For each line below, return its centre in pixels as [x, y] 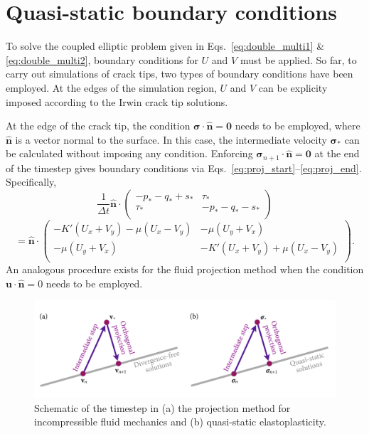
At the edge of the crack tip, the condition [98, 126]
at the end [337, 153]
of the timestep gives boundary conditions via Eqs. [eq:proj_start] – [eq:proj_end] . [184, 168]
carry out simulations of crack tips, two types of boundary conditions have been [180, 74]
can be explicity [293, 87]
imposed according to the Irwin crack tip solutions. [117, 101]
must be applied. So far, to [298, 59]
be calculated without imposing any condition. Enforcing [129, 153]
